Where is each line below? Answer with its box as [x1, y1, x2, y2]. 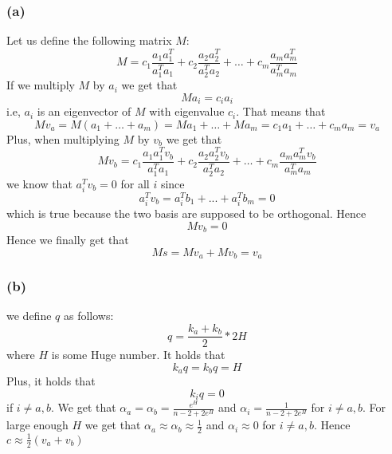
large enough [6, 416, 69, 433]
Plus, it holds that [6, 373, 96, 389]
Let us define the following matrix [6, 32, 172, 49]
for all [120, 175, 150, 191]
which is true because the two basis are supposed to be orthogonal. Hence [6, 205, 367, 222]
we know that [6, 175, 73, 191]
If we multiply [6, 77, 75, 93]
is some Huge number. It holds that [51, 346, 225, 363]
